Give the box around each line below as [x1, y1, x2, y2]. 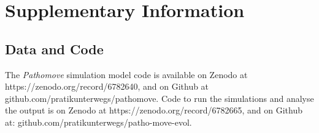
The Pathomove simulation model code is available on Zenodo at [5, 68, 248, 81]
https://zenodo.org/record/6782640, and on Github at [5, 80, 209, 93]
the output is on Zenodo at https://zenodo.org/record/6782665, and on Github [5, 104, 302, 117]
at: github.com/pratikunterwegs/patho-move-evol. [5, 115, 192, 128]
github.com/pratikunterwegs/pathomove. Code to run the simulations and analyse [5, 92, 314, 104]
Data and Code [5, 39, 104, 58]
